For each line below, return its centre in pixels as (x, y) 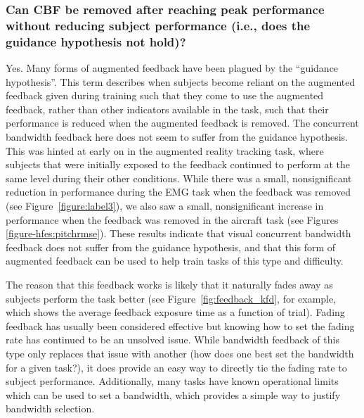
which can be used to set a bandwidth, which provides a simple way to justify (173, 394)
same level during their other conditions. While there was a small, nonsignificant (179, 178)
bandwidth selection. (50, 408)
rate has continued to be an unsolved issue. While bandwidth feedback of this (173, 340)
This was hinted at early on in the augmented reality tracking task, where (165, 150)
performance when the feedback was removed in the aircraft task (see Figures (172, 219)
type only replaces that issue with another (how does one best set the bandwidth (180, 353)
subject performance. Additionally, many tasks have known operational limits (172, 381)
